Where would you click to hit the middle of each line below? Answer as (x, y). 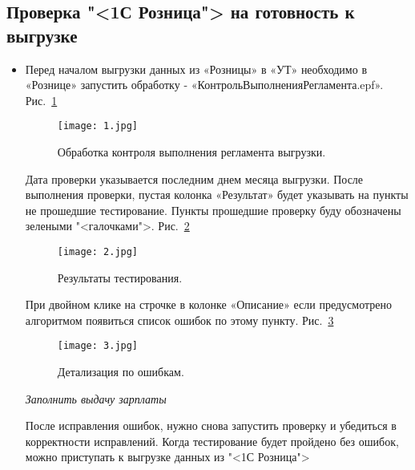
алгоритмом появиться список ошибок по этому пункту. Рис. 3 (179, 320)
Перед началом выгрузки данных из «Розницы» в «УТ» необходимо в (196, 69)
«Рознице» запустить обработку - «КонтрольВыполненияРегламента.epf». (204, 85)
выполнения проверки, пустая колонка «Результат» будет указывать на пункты (217, 194)
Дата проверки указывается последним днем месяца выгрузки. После (194, 178)
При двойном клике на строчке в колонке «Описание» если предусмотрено (208, 304)
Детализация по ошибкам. (121, 372)
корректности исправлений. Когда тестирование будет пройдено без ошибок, (212, 441)
